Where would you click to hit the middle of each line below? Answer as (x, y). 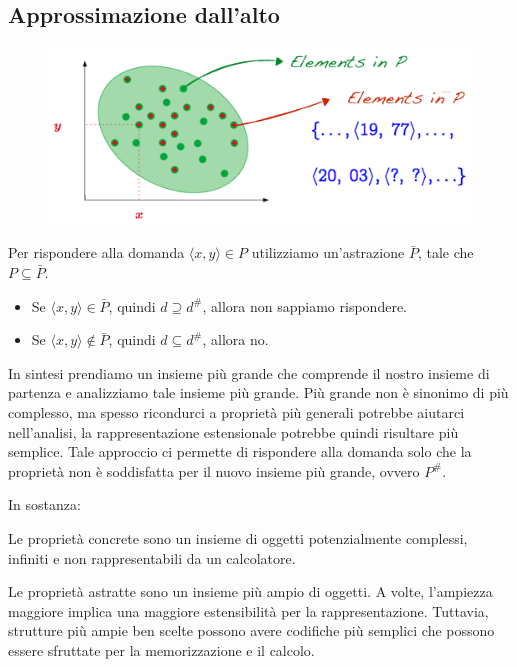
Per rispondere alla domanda (96, 252)
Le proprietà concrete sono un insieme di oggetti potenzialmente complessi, (238, 537)
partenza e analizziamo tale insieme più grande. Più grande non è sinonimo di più (258, 392)
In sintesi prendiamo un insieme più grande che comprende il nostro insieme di (249, 372)
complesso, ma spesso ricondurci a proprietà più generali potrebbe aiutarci (236, 412)
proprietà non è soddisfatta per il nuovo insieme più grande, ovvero (214, 470)
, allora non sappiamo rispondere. (304, 305)
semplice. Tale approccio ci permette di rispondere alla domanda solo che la (240, 451)
